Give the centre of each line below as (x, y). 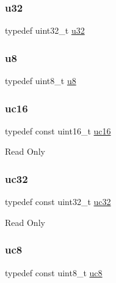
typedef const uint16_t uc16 (58, 130)
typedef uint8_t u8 (41, 81)
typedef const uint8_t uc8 (54, 272)
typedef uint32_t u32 (45, 30)
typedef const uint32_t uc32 (58, 202)
